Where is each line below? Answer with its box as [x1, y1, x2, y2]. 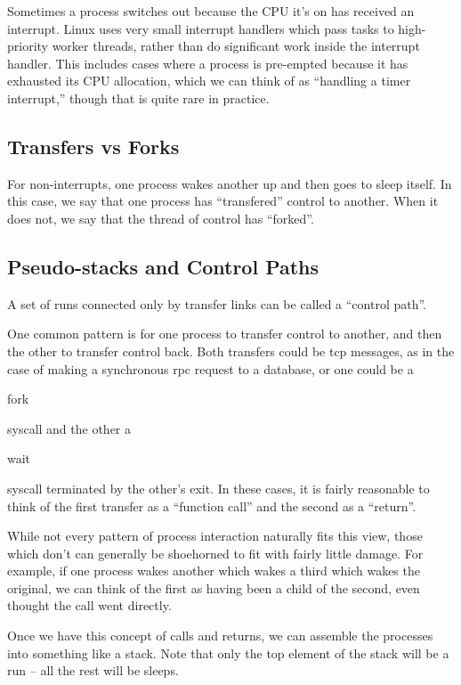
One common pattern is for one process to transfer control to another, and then [7, 324, 442, 343]
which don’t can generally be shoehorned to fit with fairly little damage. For [7, 543, 424, 562]
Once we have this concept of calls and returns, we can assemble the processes [7, 626, 433, 645]
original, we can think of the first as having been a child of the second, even [7, 578, 420, 597]
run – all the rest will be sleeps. [7, 661, 179, 680]
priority [7, 37, 48, 55]
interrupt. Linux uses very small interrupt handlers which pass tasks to [7, 19, 394, 37]
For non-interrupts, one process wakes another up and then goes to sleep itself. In [7, 174, 452, 192]
